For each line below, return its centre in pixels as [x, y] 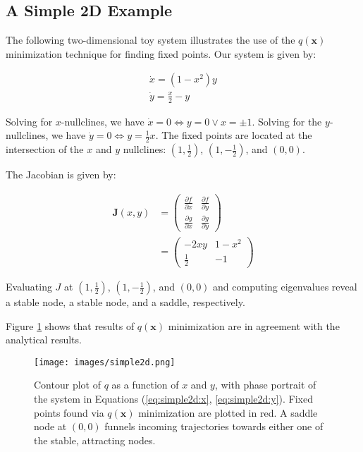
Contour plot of [67, 385]
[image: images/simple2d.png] [105, 362]
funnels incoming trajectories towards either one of [214, 426]
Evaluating [29, 287]
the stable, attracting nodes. [95, 440]
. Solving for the [287, 121]
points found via [69, 412]
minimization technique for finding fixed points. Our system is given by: [161, 53]
